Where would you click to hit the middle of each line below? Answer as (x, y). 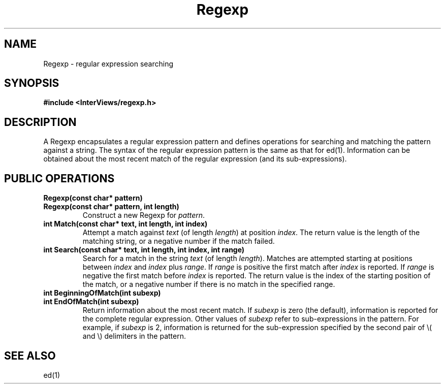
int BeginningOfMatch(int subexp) (102, 293)
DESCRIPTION (40, 122)
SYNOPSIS (32, 83)
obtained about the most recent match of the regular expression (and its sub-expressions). (195, 159)
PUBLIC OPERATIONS (59, 178)
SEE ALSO (30, 355)
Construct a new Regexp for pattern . (144, 215)
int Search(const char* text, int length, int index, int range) (144, 250)
